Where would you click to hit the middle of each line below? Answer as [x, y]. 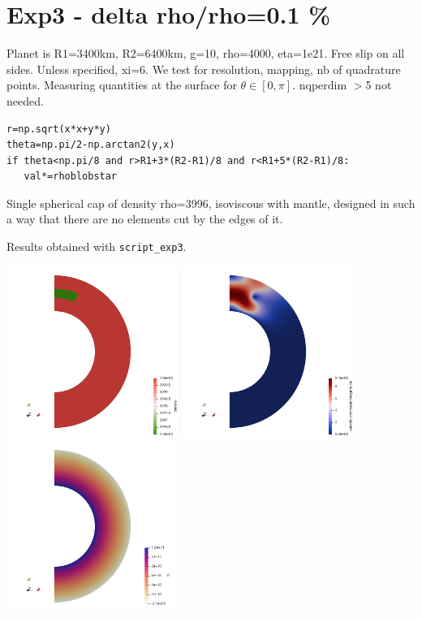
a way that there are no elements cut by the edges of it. [145, 219]
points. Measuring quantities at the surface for [122, 85]
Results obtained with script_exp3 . [97, 246]
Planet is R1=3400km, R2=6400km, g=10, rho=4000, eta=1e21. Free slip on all [206, 53]
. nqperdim [320, 85]
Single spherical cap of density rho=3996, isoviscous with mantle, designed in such [211, 203]
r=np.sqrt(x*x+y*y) [59, 129]
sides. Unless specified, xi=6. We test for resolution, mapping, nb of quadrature [204, 69]
